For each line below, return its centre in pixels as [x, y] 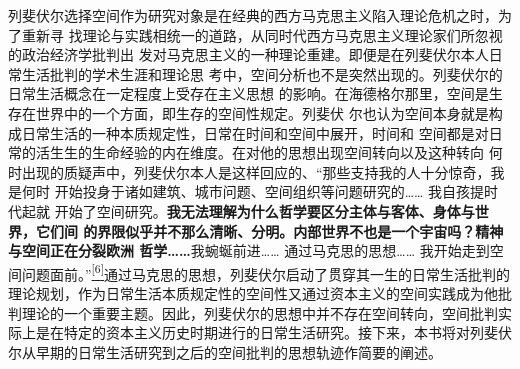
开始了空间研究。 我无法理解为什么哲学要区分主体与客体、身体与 [264, 210]
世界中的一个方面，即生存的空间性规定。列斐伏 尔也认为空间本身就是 [262, 112]
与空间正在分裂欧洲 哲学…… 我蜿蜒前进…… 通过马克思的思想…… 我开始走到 [249, 250]
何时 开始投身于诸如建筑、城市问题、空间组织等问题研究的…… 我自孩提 [253, 191]
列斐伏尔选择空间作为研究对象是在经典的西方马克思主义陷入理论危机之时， [253, 15]
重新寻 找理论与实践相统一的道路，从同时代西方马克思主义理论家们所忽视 [262, 34]
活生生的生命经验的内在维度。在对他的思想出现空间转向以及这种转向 [259, 152]
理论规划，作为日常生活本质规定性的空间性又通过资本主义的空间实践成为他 [253, 292]
